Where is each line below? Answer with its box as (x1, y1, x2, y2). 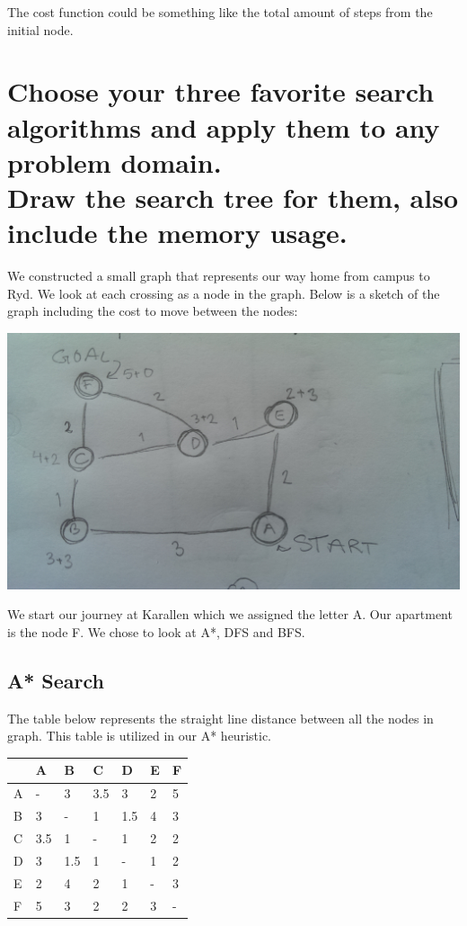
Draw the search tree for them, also (7, 178, 459, 215)
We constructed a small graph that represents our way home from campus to (7, 266, 430, 285)
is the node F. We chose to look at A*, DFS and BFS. (7, 623, 305, 641)
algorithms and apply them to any (7, 108, 440, 145)
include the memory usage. (7, 214, 348, 251)
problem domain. (7, 143, 222, 180)
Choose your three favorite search (7, 73, 435, 110)
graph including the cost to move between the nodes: (7, 301, 298, 320)
